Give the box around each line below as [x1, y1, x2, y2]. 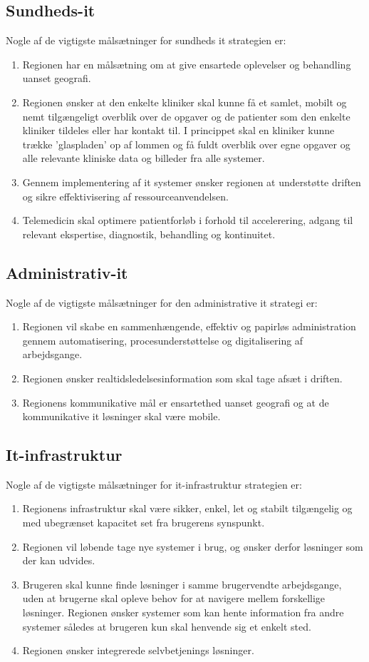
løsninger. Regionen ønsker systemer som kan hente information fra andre [22, 605, 344, 620]
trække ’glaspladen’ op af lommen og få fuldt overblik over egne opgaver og [22, 136, 350, 151]
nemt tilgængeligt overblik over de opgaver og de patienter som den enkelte [22, 108, 350, 123]
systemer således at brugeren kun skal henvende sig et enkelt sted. [22, 618, 311, 633]
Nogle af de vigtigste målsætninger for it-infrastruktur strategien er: [6, 477, 302, 492]
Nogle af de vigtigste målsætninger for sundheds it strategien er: [6, 33, 286, 48]
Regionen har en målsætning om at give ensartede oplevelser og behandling [22, 56, 351, 71]
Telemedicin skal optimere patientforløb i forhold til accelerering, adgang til [22, 213, 353, 228]
